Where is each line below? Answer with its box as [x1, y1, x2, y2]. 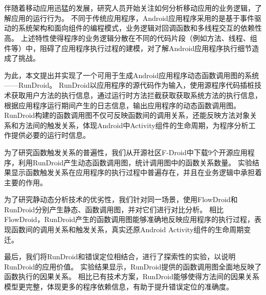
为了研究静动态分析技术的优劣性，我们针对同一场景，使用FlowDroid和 [4, 194, 238, 205]
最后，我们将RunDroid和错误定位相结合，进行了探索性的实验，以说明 [4, 251, 236, 262]
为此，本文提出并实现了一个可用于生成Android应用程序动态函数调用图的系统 [4, 69, 259, 80]
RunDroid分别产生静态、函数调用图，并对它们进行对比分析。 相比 [4, 204, 224, 214]
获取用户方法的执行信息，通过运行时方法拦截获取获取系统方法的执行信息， [11, 89, 262, 100]
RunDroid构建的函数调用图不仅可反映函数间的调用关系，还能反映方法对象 [4, 110, 250, 120]
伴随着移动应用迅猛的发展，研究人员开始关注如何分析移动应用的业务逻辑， [4, 3, 255, 13]
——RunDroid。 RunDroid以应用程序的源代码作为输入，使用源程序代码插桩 [4, 80, 255, 90]
